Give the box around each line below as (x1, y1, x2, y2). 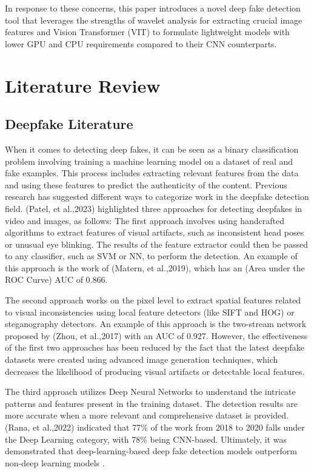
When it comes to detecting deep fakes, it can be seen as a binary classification (5, 142, 299, 155)
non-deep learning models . (5, 456, 105, 469)
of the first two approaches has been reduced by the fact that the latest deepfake (5, 341, 304, 354)
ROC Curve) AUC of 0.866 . (5, 273, 108, 286)
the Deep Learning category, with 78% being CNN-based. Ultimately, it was (5, 432, 287, 445)
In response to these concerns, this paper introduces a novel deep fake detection (5, 2, 301, 14)
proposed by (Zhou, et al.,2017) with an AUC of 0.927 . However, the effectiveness (5, 329, 308, 342)
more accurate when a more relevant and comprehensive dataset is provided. (5, 409, 289, 422)
